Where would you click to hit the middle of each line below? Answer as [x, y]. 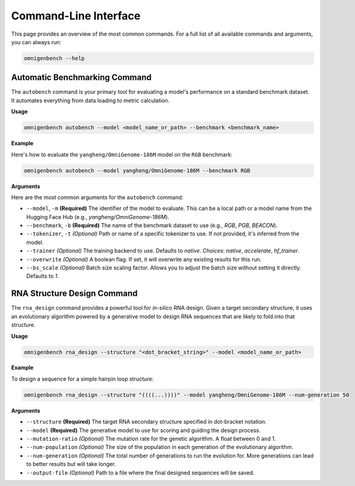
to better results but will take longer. [71, 464]
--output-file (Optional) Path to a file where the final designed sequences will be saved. [140, 473]
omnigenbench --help [54, 58]
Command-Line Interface [76, 16]
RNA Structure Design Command [74, 294]
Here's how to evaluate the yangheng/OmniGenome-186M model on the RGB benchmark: [122, 154]
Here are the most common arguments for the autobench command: [97, 197]
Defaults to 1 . [43, 276]
